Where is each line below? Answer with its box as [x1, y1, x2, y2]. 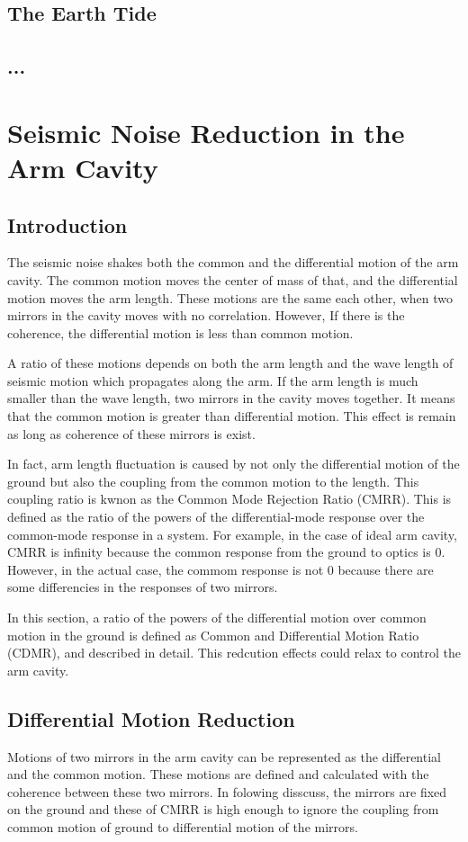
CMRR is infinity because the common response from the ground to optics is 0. [7, 542, 445, 561]
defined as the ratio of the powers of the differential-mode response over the [7, 507, 425, 526]
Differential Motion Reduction [7, 704, 295, 732]
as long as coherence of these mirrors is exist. [7, 424, 256, 443]
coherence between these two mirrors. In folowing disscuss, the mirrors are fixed [7, 782, 447, 801]
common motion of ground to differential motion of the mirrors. [7, 817, 358, 836]
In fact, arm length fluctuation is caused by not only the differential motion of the [7, 454, 460, 473]
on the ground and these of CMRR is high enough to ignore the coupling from [7, 800, 439, 819]
